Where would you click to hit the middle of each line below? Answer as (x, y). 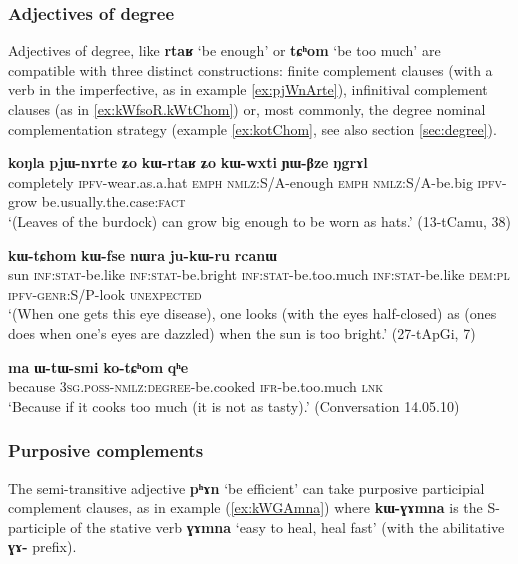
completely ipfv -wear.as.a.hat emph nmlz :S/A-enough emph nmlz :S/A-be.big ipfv (255, 181)
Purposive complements (106, 450)
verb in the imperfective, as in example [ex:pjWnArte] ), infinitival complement (248, 89)
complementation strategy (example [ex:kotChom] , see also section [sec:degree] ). (252, 128)
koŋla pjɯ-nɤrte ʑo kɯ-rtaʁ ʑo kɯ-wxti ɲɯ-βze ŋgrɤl (188, 162)
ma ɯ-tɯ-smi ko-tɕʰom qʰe (98, 366)
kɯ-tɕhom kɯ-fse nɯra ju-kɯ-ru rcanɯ (142, 254)
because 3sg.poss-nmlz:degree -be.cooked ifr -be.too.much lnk (195, 386)
